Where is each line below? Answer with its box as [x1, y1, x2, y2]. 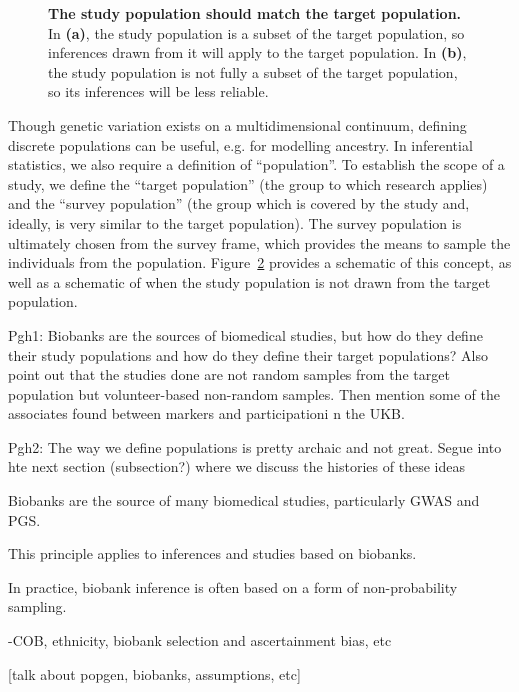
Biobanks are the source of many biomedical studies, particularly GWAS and [8, 490, 480, 511]
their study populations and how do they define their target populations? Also [8, 344, 488, 365]
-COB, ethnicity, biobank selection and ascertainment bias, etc [8, 630, 392, 651]
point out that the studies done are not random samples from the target [8, 364, 450, 385]
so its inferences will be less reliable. [48, 81, 269, 102]
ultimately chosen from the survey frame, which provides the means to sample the [8, 232, 511, 253]
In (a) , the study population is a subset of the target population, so [48, 22, 465, 43]
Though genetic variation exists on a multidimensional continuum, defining [8, 114, 467, 135]
